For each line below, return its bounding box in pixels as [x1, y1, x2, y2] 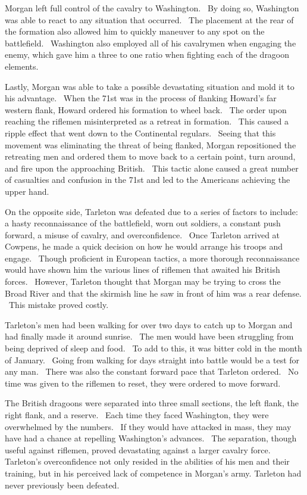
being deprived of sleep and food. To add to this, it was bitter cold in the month [5, 342, 302, 354]
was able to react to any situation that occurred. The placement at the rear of [5, 13, 294, 26]
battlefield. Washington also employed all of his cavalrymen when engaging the [5, 36, 296, 49]
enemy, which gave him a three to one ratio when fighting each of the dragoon [5, 48, 290, 61]
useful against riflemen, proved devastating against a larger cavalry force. [5, 443, 271, 456]
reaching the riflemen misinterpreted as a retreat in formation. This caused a [5, 115, 289, 127]
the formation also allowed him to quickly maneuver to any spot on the [5, 25, 265, 38]
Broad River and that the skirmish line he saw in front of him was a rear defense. [5, 287, 302, 299]
